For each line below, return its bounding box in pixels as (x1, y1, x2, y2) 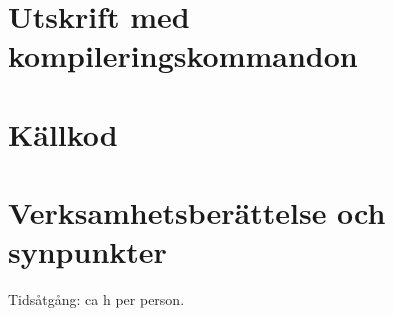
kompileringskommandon (8, 35, 358, 76)
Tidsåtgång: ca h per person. (8, 289, 185, 310)
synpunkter (8, 231, 167, 272)
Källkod (8, 113, 118, 154)
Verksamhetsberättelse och (8, 192, 386, 233)
